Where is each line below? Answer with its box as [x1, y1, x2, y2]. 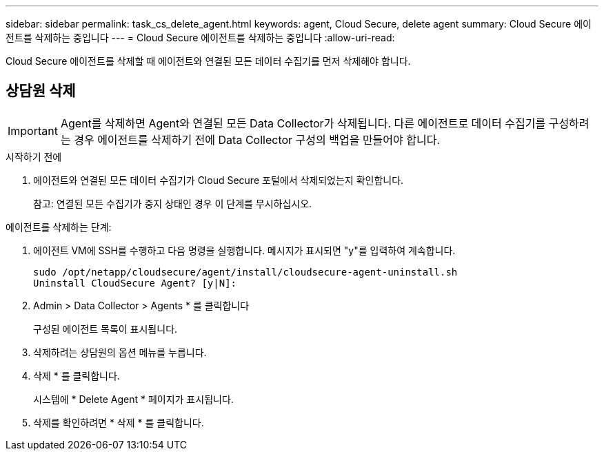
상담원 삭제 [6, 82, 76, 100]
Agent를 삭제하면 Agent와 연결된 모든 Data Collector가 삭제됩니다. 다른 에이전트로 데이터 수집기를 [60, 116, 546, 130]
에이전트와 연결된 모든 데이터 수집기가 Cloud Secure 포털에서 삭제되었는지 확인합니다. [33, 174, 404, 186]
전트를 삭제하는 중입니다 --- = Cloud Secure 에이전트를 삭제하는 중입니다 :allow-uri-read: [6, 32, 395, 43]
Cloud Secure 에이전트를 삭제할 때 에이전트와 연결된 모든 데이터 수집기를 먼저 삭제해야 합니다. [6, 55, 411, 67]
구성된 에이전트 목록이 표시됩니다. [33, 322, 178, 335]
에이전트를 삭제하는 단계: [6, 220, 112, 233]
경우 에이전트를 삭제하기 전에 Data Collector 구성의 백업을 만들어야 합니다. [74, 132, 441, 147]
